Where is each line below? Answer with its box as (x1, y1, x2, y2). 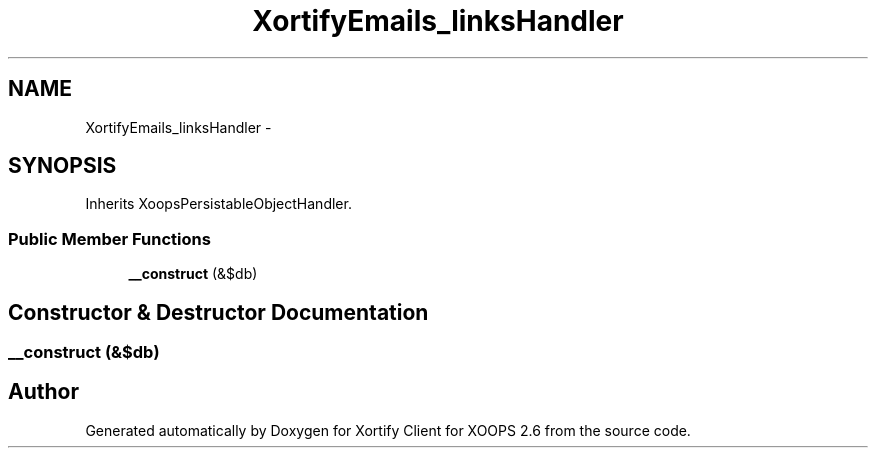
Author (8, 379, 79, 405)
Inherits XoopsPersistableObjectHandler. (85, 195, 352, 213)
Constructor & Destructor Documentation (8, 299, 429, 325)
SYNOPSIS (8, 153, 117, 179)
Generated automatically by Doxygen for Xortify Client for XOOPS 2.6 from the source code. (85, 421, 691, 439)
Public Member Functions (8, 228, 211, 249)
